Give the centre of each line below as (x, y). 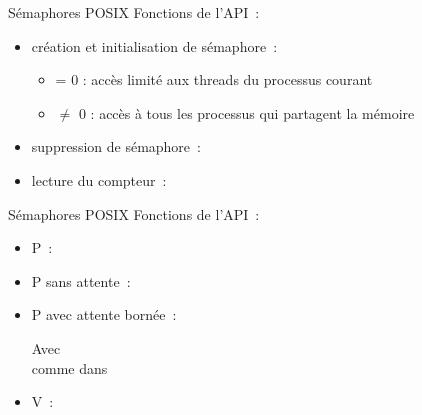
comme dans (69, 367)
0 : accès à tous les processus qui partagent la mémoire (246, 112)
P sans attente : (81, 280)
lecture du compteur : (99, 179)
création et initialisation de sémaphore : (154, 45)
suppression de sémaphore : (116, 146)
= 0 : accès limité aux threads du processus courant (214, 79)
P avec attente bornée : (104, 314)
